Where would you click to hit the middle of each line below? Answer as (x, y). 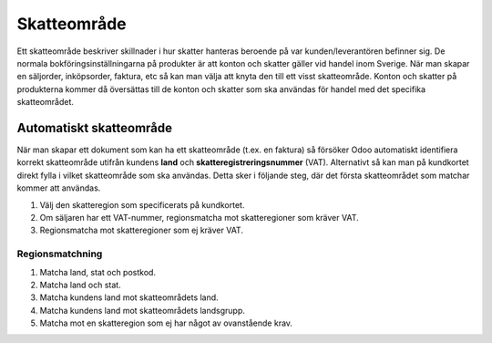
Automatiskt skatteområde (95, 128)
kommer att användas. (59, 188)
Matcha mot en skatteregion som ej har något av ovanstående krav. (166, 323)
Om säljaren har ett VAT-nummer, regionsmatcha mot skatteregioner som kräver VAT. (199, 217)
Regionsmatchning (60, 254)
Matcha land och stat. (81, 285)
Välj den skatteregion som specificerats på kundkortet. (142, 204)
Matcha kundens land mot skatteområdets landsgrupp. (143, 310)
